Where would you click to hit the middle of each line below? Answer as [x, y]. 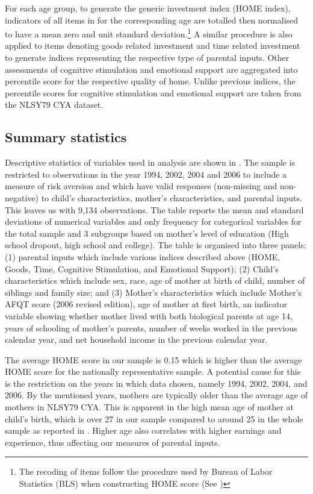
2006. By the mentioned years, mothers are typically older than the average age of [156, 395]
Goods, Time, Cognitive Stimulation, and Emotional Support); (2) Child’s [142, 268]
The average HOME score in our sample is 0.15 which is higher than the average [153, 359]
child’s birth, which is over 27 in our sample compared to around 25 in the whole [154, 418]
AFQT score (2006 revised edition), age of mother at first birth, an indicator [146, 304]
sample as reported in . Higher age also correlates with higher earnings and [143, 430]
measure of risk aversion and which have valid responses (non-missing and [141, 186]
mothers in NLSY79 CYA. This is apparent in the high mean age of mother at [150, 407]
